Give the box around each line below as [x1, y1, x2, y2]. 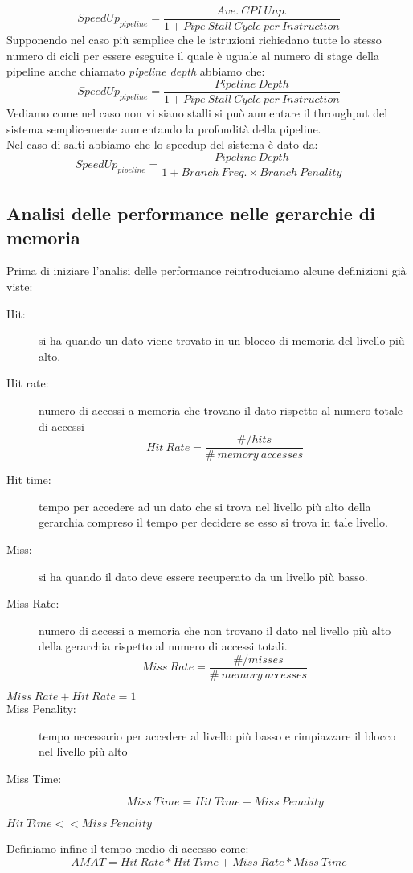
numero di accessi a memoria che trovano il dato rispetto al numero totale [39, 401, 403, 418]
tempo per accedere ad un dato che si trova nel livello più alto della [39, 498, 371, 514]
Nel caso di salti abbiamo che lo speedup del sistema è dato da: [6, 136, 318, 153]
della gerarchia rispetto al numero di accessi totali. [39, 637, 288, 654]
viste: [6, 277, 33, 294]
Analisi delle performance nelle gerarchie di [6, 201, 375, 226]
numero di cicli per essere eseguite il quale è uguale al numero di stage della [6, 47, 379, 64]
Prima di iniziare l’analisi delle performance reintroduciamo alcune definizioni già [6, 262, 407, 279]
